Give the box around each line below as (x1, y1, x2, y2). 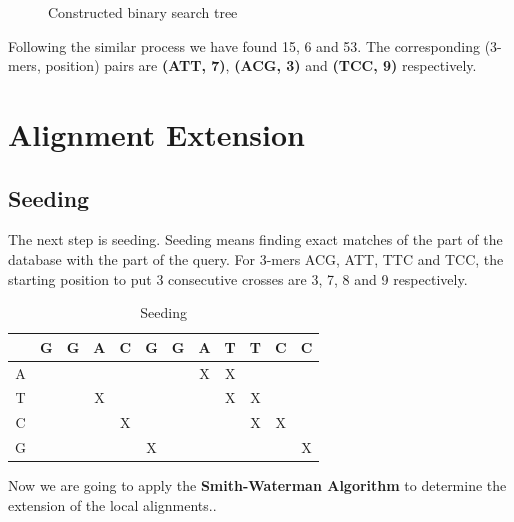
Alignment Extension (8, 113, 305, 154)
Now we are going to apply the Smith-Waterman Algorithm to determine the (8, 475, 507, 496)
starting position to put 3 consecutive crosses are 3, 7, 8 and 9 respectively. (8, 268, 468, 289)
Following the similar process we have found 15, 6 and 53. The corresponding (8, 35, 480, 56)
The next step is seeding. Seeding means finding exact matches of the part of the (8, 229, 503, 250)
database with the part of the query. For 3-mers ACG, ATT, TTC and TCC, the (8, 248, 504, 269)
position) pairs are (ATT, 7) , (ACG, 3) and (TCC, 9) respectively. (45, 55, 477, 76)
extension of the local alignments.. (8, 494, 217, 515)
